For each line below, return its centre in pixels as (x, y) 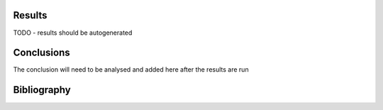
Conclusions (41, 53)
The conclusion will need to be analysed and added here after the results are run (131, 70)
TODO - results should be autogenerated (73, 33)
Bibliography (42, 90)
